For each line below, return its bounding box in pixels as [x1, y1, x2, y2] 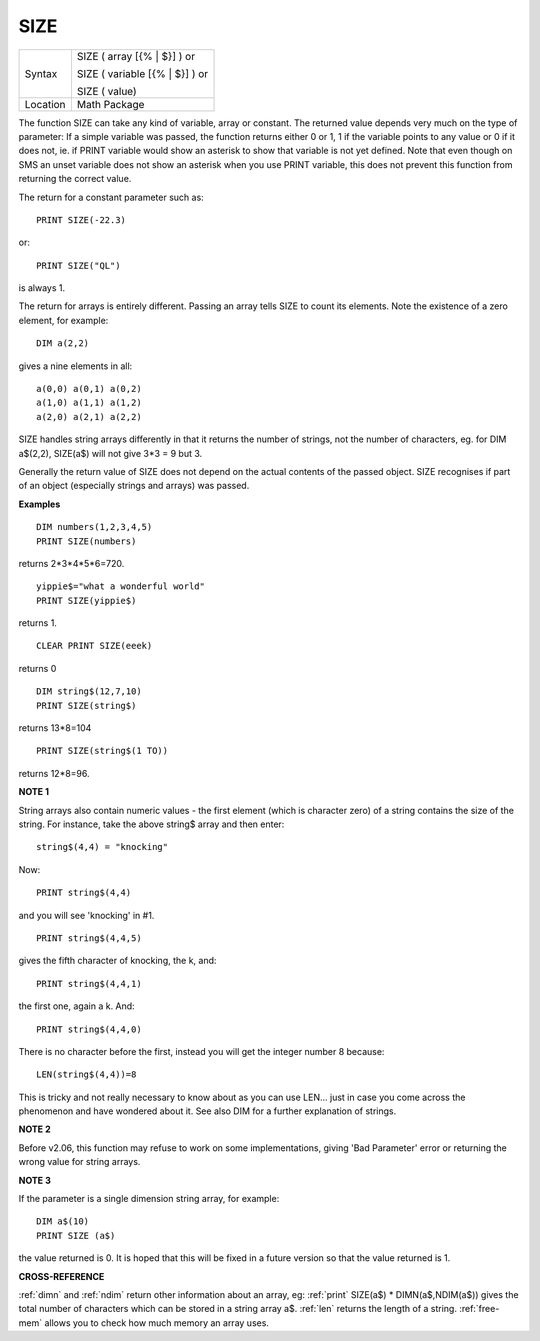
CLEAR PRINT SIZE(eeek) [36, 640, 153, 652]
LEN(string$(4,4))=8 [36, 1069, 137, 1080]
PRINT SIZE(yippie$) [36, 595, 137, 606]
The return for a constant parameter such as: [18, 191, 204, 203]
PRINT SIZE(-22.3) [36, 214, 127, 225]
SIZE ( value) [76, 84, 137, 98]
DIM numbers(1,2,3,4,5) [36, 521, 153, 533]
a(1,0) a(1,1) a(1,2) [36, 397, 142, 409]
